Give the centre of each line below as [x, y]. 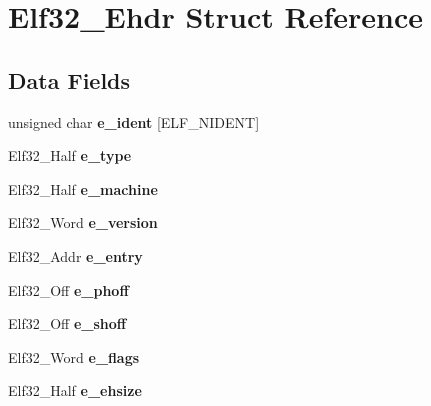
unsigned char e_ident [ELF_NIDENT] [134, 121]
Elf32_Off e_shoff [67, 323]
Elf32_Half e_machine [83, 188]
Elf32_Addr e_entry [75, 255]
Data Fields [69, 79]
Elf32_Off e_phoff [68, 289]
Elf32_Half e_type [70, 155]
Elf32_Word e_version [83, 222]
